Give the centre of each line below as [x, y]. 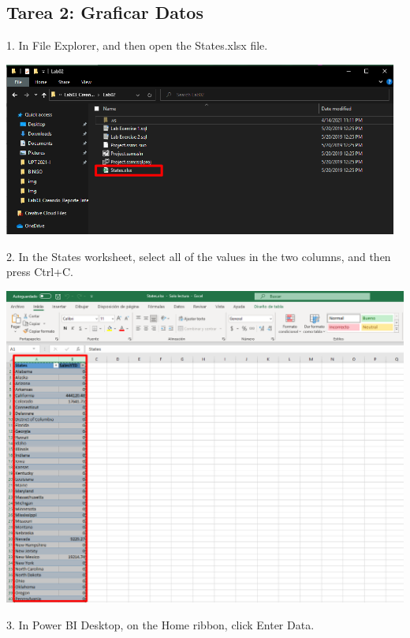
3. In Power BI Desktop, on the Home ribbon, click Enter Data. [160, 624]
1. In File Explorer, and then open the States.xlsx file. [137, 45]
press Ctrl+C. [40, 272]
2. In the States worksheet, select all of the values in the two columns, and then [199, 256]
